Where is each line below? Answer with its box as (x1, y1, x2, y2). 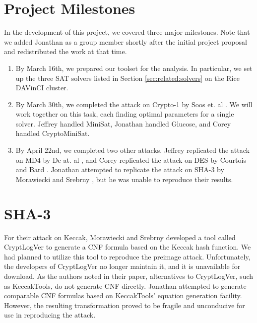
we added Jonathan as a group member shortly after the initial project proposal (4, 36, 247, 47)
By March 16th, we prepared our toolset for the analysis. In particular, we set (15, 63, 253, 73)
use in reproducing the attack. (4, 310, 96, 320)
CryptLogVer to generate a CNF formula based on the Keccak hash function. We (4, 242, 251, 252)
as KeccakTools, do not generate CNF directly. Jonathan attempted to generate (4, 280, 247, 291)
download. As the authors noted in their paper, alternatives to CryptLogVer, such (4, 270, 254, 281)
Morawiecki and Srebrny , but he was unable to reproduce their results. (15, 174, 233, 184)
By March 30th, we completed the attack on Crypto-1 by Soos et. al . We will (15, 99, 253, 109)
